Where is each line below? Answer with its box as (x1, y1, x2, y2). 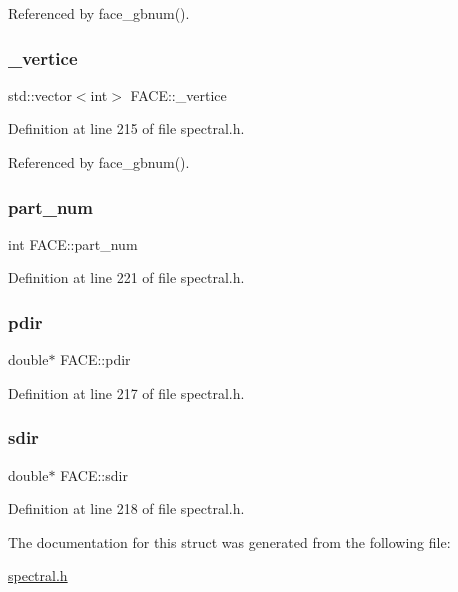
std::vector (8, 84, 72, 105)
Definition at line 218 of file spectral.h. (8, 498, 245, 519)
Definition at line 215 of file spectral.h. (8, 118, 245, 139)
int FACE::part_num (8, 233, 138, 254)
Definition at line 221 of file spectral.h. (8, 267, 245, 288)
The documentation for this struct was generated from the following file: (8, 531, 451, 552)
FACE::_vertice (130, 84, 227, 105)
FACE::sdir (60, 464, 128, 485)
